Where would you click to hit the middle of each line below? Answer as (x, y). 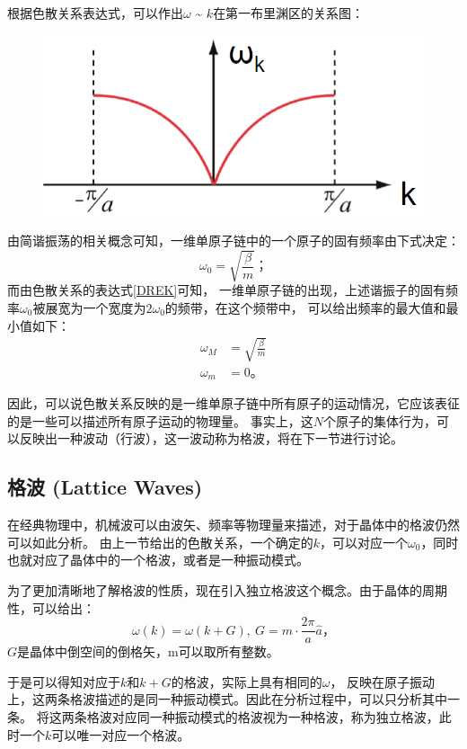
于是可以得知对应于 (64, 681)
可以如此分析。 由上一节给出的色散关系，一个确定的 (160, 542)
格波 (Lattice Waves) (105, 487)
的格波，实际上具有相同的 (247, 681)
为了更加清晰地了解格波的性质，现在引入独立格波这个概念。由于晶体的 (215, 590)
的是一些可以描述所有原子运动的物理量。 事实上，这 (160, 420)
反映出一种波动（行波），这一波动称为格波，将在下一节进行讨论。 (211, 438)
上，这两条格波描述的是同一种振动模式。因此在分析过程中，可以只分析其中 (227, 699)
